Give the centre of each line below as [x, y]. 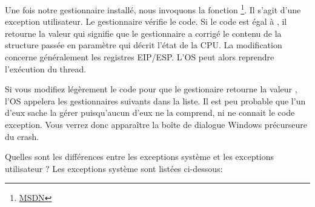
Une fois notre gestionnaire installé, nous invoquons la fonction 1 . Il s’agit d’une [153, 9]
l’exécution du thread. [46, 68]
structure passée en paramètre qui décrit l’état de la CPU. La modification [144, 45]
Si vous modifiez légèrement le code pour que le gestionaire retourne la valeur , [151, 89]
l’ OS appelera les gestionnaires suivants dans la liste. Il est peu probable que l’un [155, 100]
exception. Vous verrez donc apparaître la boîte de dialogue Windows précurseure [156, 124]
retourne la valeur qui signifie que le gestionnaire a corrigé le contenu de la [143, 33]
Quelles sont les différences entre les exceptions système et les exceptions [140, 157]
